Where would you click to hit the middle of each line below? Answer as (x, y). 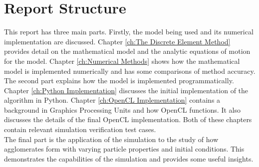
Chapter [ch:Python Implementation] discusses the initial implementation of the (126, 90)
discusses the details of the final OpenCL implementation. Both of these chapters (128, 119)
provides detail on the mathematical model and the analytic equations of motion (127, 51)
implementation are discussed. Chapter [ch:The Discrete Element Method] (117, 41)
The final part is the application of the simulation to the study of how (111, 139)
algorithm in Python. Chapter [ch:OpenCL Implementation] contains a (112, 100)
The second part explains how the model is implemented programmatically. (119, 81)
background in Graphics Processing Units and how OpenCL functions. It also (122, 109)
